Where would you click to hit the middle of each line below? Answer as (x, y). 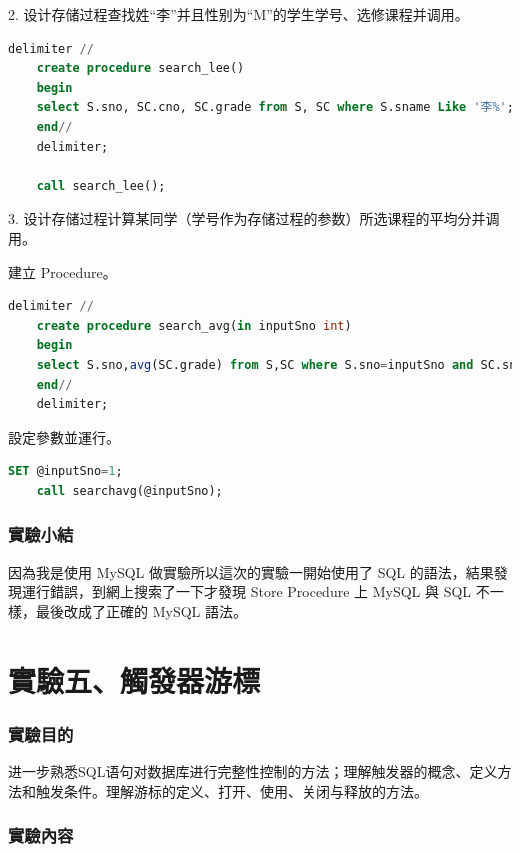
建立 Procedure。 (62, 271)
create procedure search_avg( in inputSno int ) (194, 325)
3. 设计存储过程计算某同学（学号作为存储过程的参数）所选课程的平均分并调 (254, 218)
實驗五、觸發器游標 (134, 679)
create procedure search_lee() (140, 68)
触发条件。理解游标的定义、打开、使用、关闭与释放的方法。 (231, 790)
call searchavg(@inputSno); (129, 490)
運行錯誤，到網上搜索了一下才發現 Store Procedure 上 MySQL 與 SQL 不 (255, 591)
